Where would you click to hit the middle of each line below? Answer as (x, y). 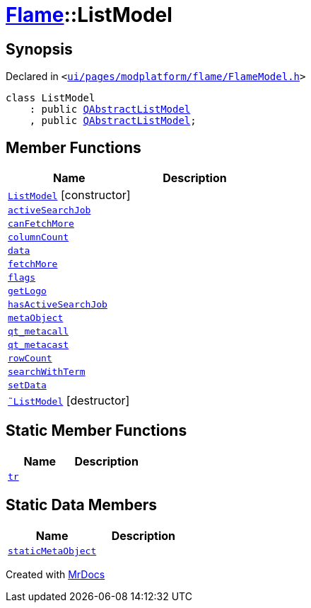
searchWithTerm (47, 372)
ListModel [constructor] (69, 195)
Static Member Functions (96, 431)
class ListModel (51, 98)
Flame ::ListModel (89, 15)
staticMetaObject (52, 551)
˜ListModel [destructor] (69, 401)
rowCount (30, 359)
